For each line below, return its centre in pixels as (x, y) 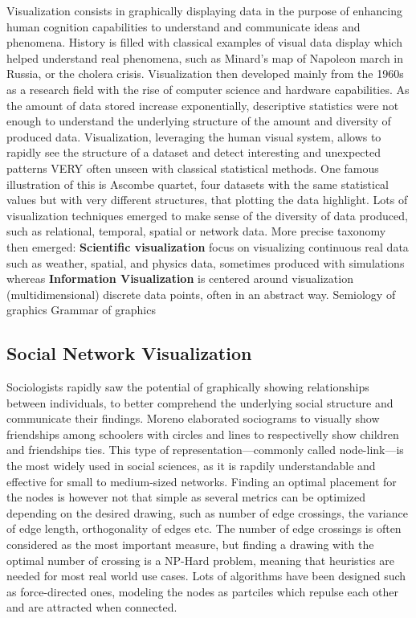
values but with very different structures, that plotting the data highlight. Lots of (207, 200)
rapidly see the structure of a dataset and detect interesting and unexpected (194, 152)
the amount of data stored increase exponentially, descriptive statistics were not (203, 105)
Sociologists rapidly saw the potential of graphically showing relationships (188, 387)
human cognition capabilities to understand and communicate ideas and (184, 26)
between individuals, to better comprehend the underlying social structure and (200, 402)
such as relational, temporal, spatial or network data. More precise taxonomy (196, 231)
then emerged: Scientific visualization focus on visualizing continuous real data (208, 246)
